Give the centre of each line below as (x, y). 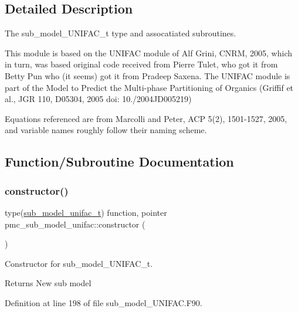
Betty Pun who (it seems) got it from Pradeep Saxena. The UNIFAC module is (148, 75)
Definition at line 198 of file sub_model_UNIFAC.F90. (104, 302)
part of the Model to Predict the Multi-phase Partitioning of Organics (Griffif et (149, 87)
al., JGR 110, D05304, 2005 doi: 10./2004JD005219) (98, 99)
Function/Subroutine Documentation (119, 162)
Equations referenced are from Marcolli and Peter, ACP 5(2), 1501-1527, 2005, (146, 118)
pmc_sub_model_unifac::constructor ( (75, 224)
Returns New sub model (48, 283)
